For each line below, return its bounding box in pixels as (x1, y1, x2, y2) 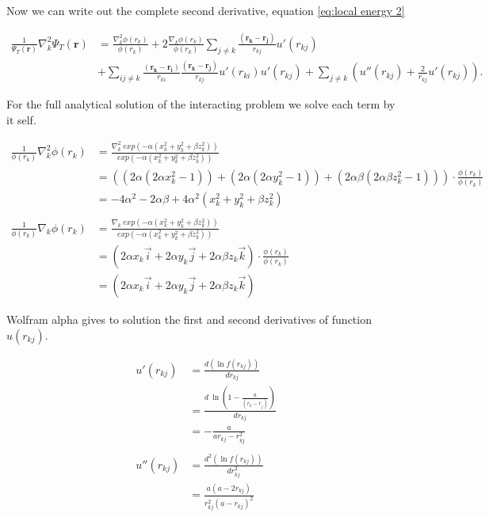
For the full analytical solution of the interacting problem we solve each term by (6, 96, 395, 112)
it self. (6, 111, 36, 127)
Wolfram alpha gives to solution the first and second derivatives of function (6, 310, 372, 327)
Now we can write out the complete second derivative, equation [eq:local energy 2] (6, 2, 405, 18)
